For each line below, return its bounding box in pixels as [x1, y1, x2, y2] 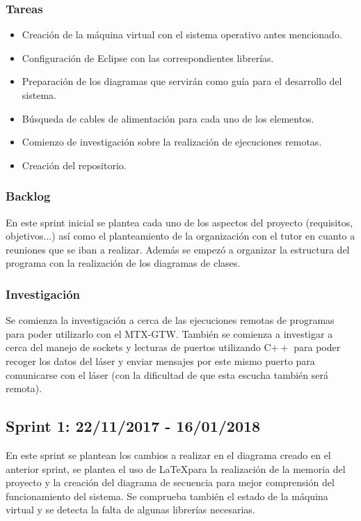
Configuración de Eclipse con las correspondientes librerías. [22, 50, 274, 65]
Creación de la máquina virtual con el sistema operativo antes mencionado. [22, 27, 342, 42]
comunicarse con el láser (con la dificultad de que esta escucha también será [6, 367, 328, 382]
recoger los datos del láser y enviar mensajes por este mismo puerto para [6, 353, 315, 368]
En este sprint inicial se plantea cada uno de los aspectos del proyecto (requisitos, [6, 215, 353, 229]
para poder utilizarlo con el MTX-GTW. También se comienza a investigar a [6, 326, 333, 341]
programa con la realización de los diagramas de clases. [6, 256, 241, 270]
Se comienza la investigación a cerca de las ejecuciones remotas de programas [6, 313, 335, 327]
